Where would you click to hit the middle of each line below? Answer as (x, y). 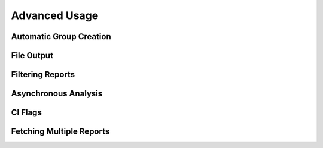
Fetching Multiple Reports (60, 132)
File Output (32, 56)
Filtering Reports (43, 75)
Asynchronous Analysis (57, 94)
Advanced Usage (55, 15)
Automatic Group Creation (61, 37)
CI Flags (26, 113)
